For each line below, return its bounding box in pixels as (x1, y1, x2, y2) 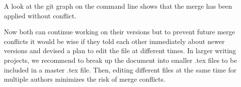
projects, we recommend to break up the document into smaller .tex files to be (4, 55, 237, 65)
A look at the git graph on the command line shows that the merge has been (4, 1, 232, 11)
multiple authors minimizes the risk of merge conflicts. (4, 74, 165, 84)
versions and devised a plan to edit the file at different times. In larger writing (4, 45, 236, 56)
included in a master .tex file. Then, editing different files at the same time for (4, 64, 237, 74)
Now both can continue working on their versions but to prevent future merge (4, 27, 235, 37)
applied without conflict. (4, 10, 77, 20)
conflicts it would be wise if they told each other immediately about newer (4, 36, 225, 46)
